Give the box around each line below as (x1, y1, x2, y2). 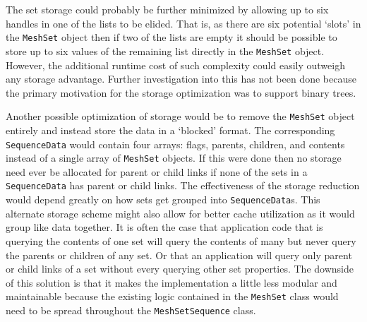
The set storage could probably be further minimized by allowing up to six (6, 2, 329, 16)
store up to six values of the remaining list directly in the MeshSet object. (6, 43, 325, 58)
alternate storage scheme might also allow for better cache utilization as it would (6, 205, 355, 220)
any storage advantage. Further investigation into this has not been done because (6, 71, 356, 86)
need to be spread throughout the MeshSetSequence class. (6, 302, 256, 317)
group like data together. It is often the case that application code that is (6, 220, 323, 234)
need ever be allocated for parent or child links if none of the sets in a (6, 164, 308, 179)
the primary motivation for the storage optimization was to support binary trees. (6, 85, 356, 100)
